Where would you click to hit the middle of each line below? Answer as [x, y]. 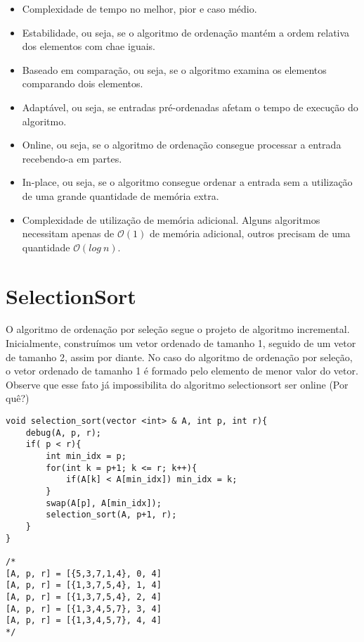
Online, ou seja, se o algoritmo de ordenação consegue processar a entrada [182, 145]
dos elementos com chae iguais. [89, 46]
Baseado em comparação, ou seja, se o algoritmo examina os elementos [174, 69]
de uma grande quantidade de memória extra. [121, 195]
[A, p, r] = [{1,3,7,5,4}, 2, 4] [84, 597]
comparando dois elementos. [83, 83]
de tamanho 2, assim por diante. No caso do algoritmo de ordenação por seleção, [179, 357]
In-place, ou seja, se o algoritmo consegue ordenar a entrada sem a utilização [187, 182]
